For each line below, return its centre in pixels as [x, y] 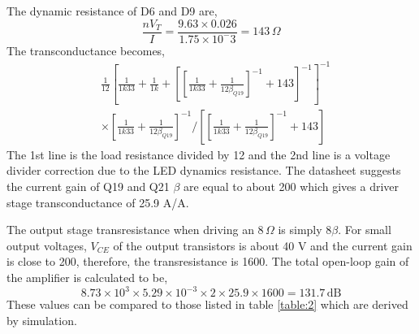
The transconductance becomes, [86, 50]
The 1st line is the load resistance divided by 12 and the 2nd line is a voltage [199, 154]
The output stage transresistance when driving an [130, 230]
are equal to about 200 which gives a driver [292, 186]
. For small [365, 230]
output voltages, [47, 245]
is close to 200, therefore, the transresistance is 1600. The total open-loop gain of [208, 261]
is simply [300, 230]
